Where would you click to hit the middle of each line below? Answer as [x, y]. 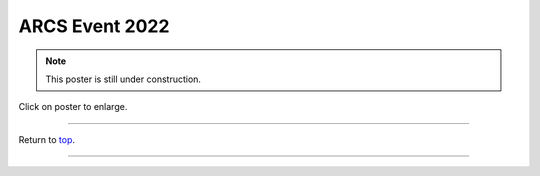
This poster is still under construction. [123, 79]
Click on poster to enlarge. [73, 107]
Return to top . [46, 139]
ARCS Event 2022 [94, 26]
